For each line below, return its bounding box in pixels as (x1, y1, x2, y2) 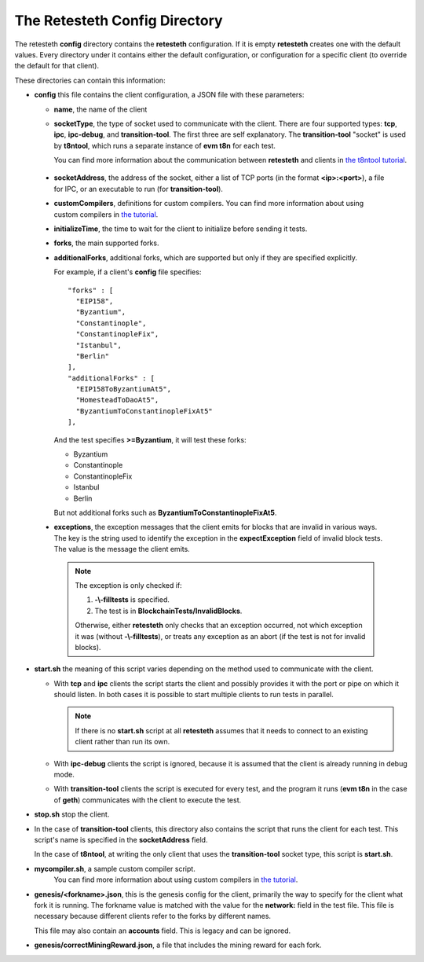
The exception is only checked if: (75, 580, 182, 589)
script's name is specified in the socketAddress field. (34, 835, 208, 844)
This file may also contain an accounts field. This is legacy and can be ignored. (34, 926, 291, 935)
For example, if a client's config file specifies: (53, 267, 202, 277)
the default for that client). (14, 61, 100, 71)
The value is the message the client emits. (53, 545, 190, 554)
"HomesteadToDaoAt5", (75, 395, 159, 405)
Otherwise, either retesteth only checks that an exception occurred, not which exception (75, 621, 363, 630)
